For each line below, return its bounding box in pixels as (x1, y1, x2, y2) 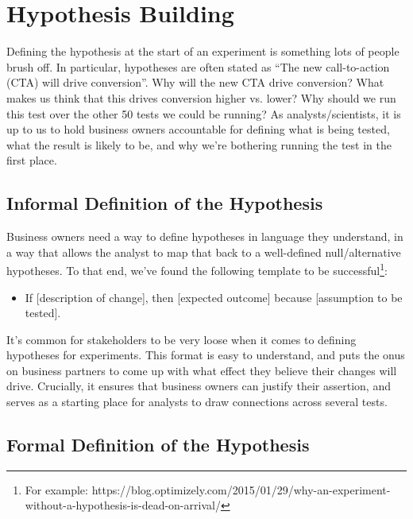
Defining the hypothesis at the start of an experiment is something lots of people (6, 43, 399, 60)
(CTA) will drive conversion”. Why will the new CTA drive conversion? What (6, 74, 384, 91)
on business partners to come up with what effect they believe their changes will (6, 362, 397, 378)
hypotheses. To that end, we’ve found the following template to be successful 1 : (6, 260, 388, 278)
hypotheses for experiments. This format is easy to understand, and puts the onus (6, 347, 405, 363)
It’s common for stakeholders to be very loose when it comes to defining (6, 331, 357, 347)
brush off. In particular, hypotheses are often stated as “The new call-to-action (6, 58, 390, 75)
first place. (6, 152, 57, 168)
